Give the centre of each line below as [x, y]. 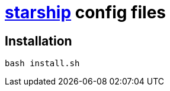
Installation [39, 41]
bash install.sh [42, 64]
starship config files [85, 12]
